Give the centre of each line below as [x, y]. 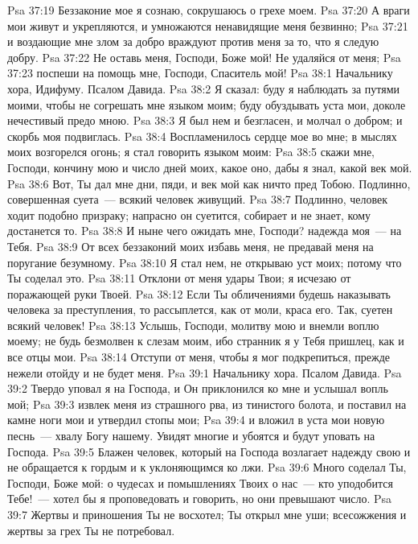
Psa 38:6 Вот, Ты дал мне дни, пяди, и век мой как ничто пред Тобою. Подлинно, [209, 183]
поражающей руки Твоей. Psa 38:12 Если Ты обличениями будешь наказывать [199, 293]
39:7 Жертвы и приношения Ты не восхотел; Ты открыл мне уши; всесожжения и [207, 514]
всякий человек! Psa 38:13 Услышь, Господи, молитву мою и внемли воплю [193, 325]
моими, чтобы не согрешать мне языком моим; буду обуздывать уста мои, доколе [207, 104]
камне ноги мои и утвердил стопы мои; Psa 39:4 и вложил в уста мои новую [196, 420]
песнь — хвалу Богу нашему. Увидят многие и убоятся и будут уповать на [191, 436]
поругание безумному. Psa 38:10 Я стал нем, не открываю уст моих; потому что [205, 262]
